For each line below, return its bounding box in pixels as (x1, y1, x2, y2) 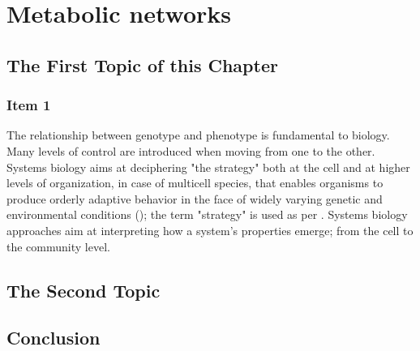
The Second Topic (6, 277, 161, 302)
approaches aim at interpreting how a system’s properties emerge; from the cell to (6, 221, 414, 238)
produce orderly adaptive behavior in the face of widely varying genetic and (6, 190, 383, 207)
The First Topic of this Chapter (6, 52, 278, 77)
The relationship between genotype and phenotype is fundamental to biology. (6, 126, 390, 143)
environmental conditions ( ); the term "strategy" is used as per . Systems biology (6, 206, 408, 223)
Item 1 (6, 95, 51, 115)
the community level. (6, 238, 110, 255)
